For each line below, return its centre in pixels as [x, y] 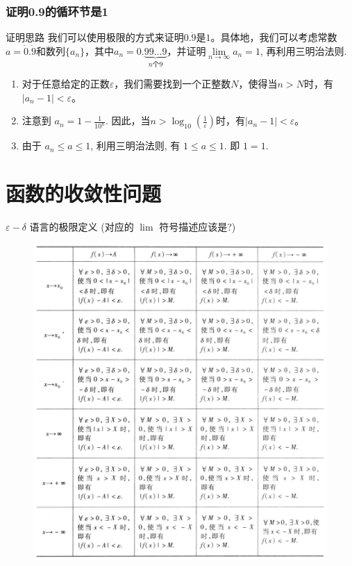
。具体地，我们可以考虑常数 [274, 37]
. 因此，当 [128, 120]
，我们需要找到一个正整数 [173, 84]
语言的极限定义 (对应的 [82, 227]
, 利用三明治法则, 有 [135, 145]
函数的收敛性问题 [84, 193]
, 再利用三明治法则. [303, 50]
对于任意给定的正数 [66, 84]
